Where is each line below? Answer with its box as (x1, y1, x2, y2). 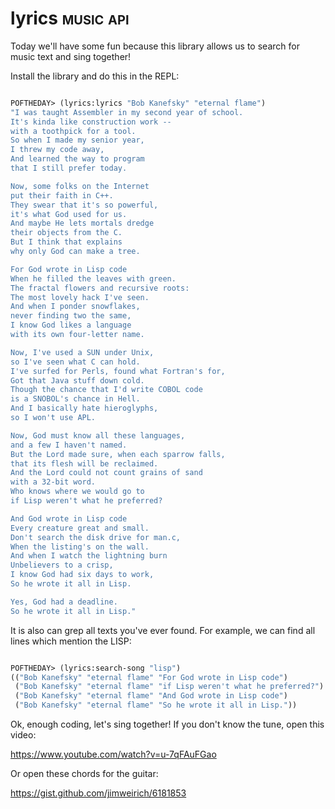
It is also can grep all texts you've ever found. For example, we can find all (10, 624, 316, 636)
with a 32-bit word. (10, 477, 97, 487)
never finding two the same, (10, 311, 132, 321)
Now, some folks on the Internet (10, 181, 150, 191)
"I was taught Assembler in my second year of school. (10, 107, 244, 117)
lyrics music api (10, 7, 130, 30)
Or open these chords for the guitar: (10, 768, 159, 780)
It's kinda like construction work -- (10, 117, 172, 127)
